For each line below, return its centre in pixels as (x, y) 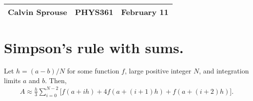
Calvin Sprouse (38, 12)
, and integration (224, 71)
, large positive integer (158, 71)
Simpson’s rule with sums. (94, 48)
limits (12, 80)
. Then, (56, 80)
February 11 (145, 12)
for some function (93, 71)
